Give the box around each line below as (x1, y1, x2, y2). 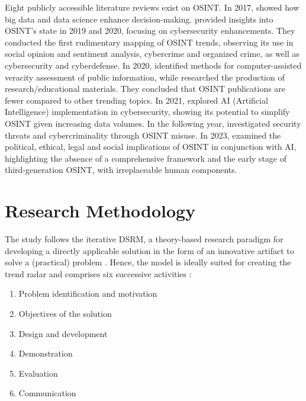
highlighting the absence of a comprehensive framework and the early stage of (5, 152, 286, 164)
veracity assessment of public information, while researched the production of (5, 70, 285, 83)
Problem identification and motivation (18, 287, 157, 300)
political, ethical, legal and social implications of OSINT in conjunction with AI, (5, 140, 297, 153)
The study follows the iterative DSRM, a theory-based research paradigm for (5, 233, 284, 245)
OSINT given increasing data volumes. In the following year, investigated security (5, 117, 301, 129)
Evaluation (18, 367, 58, 379)
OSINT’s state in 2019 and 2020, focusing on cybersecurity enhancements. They (5, 24, 295, 37)
